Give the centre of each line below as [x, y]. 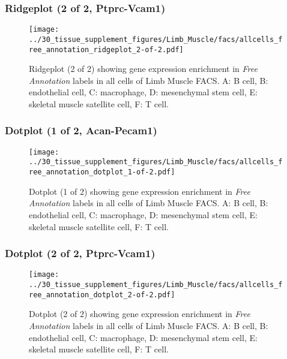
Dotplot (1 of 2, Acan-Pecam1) [81, 130]
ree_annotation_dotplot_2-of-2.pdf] [102, 295]
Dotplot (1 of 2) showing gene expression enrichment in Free [140, 191]
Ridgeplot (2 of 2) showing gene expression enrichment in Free [143, 69]
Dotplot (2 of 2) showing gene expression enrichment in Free [140, 314]
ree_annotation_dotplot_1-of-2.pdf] [102, 172]
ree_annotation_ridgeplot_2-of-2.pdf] [106, 49]
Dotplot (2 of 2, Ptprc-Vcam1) [80, 253]
